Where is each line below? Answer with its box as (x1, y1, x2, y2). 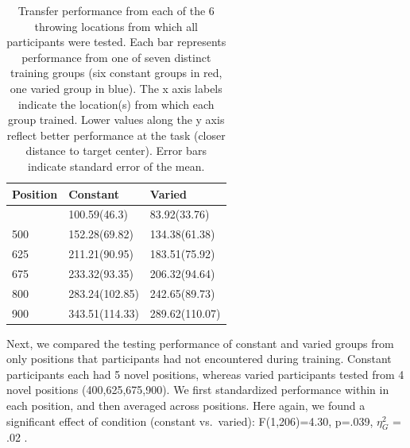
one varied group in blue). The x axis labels (10, 79, 222, 96)
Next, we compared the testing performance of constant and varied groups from (6, 334, 394, 351)
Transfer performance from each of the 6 (17, 2, 215, 18)
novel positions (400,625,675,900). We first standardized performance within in (6, 381, 389, 398)
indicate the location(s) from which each (17, 95, 215, 112)
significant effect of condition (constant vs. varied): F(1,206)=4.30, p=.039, (6, 412, 373, 429)
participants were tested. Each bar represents (6, 33, 226, 50)
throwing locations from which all (34, 17, 199, 34)
